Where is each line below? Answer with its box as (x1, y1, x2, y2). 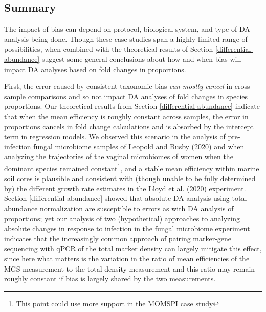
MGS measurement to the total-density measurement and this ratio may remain (4, 263, 255, 274)
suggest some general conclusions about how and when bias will (41, 53, 241, 64)
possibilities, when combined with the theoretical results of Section (4, 43, 213, 54)
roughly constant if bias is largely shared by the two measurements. (4, 273, 216, 284)
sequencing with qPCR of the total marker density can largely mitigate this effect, (4, 243, 262, 254)
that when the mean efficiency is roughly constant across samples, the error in (4, 110, 249, 121)
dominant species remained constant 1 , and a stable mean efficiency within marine (4, 161, 259, 173)
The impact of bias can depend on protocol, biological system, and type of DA (4, 24, 250, 34)
